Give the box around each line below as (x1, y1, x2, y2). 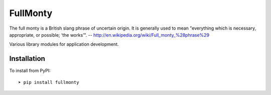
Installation (9, 54, 45, 63)
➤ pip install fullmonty (18, 79, 79, 85)
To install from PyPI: (9, 68, 51, 74)
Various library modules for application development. (9, 41, 119, 47)
